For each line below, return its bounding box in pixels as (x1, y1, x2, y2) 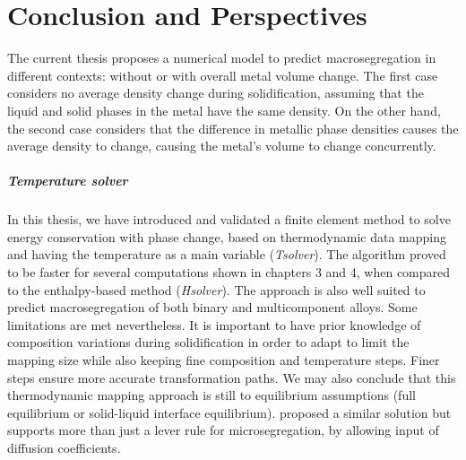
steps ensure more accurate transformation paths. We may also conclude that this (7, 368, 456, 386)
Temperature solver (7, 171, 128, 190)
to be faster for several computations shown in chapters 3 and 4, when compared (7, 263, 451, 282)
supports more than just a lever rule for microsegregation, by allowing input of (7, 421, 439, 439)
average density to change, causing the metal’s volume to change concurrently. (7, 136, 436, 155)
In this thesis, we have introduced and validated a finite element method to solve (7, 210, 451, 229)
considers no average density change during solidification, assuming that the (7, 83, 424, 102)
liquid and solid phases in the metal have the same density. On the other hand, (7, 100, 441, 119)
